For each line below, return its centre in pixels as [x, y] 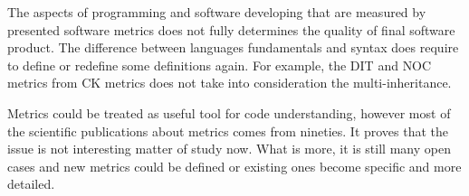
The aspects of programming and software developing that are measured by [217, 12]
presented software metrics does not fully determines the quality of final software [231, 29]
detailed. [31, 184]
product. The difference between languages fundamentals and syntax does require [233, 47]
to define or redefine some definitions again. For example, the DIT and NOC [220, 65]
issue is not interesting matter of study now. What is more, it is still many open [229, 149]
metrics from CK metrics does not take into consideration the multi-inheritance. [230, 83]
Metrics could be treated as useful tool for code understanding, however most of [229, 112]
